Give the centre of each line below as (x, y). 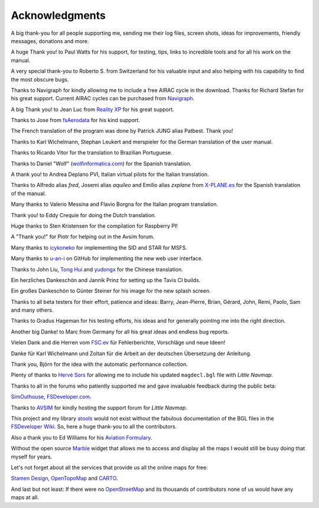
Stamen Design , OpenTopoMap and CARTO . (64, 478)
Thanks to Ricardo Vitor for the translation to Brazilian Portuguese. (92, 153)
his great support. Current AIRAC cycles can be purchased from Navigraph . (103, 99)
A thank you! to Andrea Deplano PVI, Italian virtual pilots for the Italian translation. (110, 175)
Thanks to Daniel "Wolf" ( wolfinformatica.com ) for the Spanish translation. (101, 163)
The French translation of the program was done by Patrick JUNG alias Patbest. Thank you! (122, 131)
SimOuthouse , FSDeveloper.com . (51, 397)
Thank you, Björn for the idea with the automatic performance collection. (100, 364)
